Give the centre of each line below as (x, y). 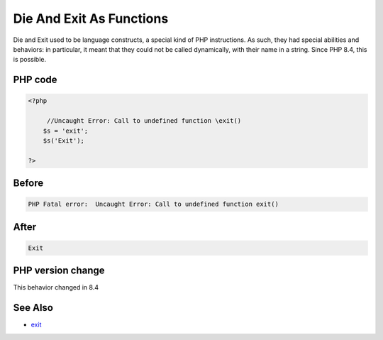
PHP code (35, 80)
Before (28, 183)
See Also (33, 308)
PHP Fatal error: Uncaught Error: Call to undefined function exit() (154, 204)
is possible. (30, 60)
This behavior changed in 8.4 (56, 287)
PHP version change (59, 271)
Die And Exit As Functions (91, 18)
